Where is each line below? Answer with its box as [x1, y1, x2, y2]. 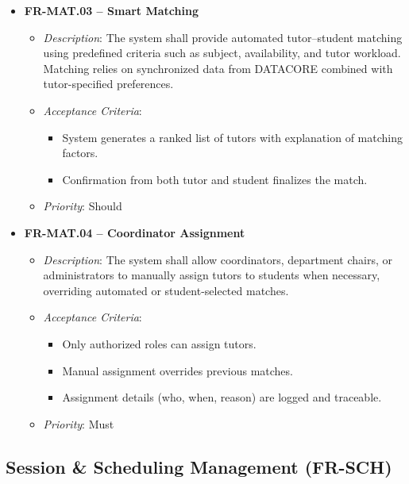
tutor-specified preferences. [43, 75, 174, 92]
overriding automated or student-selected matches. [43, 282, 289, 298]
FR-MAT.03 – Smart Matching [24, 2, 199, 18]
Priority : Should [43, 198, 122, 214]
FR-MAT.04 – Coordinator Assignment [24, 224, 245, 240]
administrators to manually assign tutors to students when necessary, [43, 267, 380, 283]
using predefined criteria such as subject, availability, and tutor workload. [43, 44, 401, 61]
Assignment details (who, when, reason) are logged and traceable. [62, 389, 382, 405]
